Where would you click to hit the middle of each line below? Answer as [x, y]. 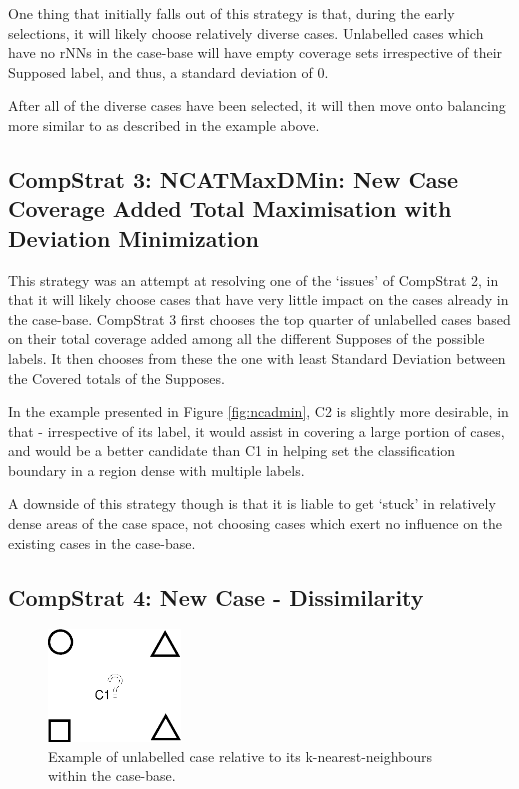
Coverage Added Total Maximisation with [230, 208]
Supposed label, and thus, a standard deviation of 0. [168, 71]
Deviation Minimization [134, 237]
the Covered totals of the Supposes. [116, 377]
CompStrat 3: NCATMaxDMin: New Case [233, 178]
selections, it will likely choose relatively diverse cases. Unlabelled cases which [246, 32]
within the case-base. [112, 775]
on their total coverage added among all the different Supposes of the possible [246, 338]
